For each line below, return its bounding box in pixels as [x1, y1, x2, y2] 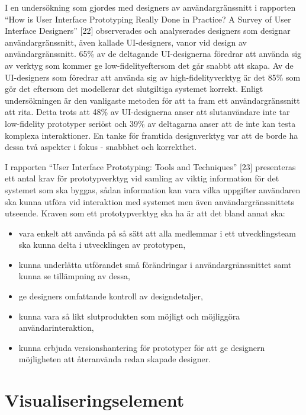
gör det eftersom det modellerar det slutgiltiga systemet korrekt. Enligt [5, 82, 263, 95]
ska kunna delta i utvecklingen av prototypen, [18, 238, 186, 251]
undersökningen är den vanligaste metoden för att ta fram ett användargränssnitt [5, 94, 300, 106]
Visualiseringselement [5, 388, 185, 412]
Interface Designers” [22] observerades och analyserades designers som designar [5, 24, 291, 37]
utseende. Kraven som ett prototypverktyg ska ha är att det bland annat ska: [5, 207, 285, 219]
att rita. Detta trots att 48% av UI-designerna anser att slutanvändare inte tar [5, 106, 290, 118]
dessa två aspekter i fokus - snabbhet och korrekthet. [5, 141, 197, 153]
